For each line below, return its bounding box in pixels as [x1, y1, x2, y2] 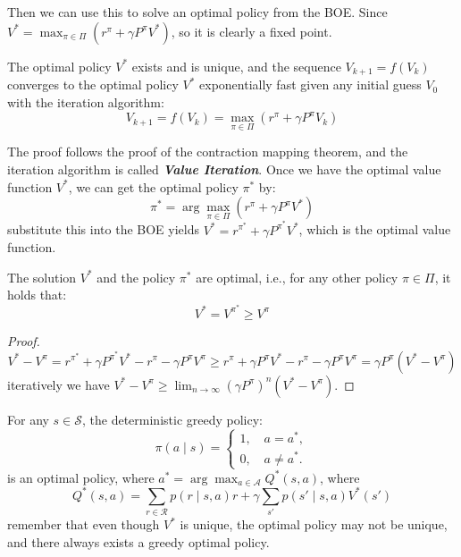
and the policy [96, 267, 176, 286]
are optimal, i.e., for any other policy [196, 267, 398, 286]
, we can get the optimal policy [68, 177, 239, 196]
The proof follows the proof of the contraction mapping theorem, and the [7, 142, 408, 161]
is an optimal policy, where [7, 468, 155, 486]
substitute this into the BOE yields [7, 220, 199, 239]
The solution [7, 267, 77, 286]
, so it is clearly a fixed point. [171, 21, 332, 40]
